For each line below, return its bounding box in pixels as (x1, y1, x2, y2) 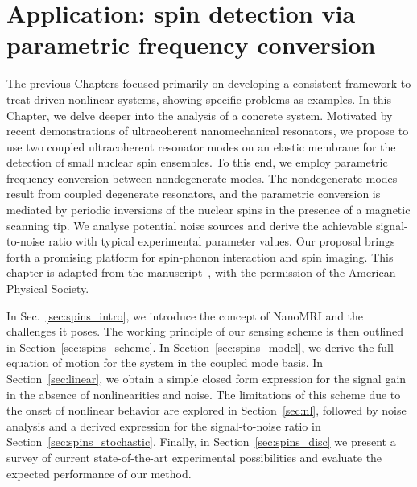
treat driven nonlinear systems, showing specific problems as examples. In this (6, 90, 391, 107)
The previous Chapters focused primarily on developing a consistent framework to (6, 75, 411, 92)
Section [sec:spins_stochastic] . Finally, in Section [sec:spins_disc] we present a (6, 433, 396, 450)
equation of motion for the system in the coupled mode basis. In (6, 354, 324, 371)
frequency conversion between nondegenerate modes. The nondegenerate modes (6, 169, 398, 186)
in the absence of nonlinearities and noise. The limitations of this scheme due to (6, 386, 401, 402)
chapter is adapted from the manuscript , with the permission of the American (6, 264, 396, 281)
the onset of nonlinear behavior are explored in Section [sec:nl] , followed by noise (6, 402, 407, 419)
